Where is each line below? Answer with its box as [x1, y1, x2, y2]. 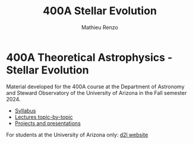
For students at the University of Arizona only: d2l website [6, 131, 148, 138]
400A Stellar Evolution [42, 4, 157, 18]
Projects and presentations [14, 120, 81, 127]
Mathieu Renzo [81, 24, 119, 31]
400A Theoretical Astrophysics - [6, 50, 173, 64]
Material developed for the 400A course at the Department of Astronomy [6, 83, 185, 90]
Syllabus [14, 107, 36, 114]
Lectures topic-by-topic [14, 113, 73, 120]
